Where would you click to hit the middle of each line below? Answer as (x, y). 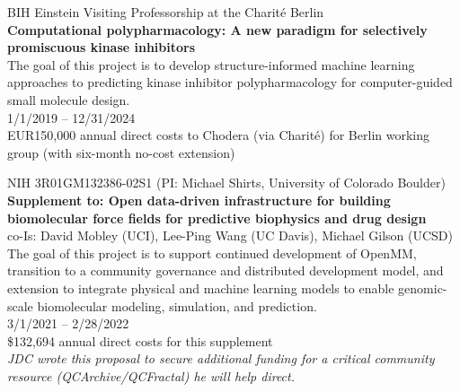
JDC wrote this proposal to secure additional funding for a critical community (221, 358)
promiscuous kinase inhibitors (102, 47)
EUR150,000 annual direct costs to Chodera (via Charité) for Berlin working (218, 135)
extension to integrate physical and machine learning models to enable (201, 287)
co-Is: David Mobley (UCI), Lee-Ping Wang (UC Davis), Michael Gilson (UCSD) (230, 235)
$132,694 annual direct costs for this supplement (140, 340)
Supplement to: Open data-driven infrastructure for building (199, 200)
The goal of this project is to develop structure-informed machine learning (211, 64)
